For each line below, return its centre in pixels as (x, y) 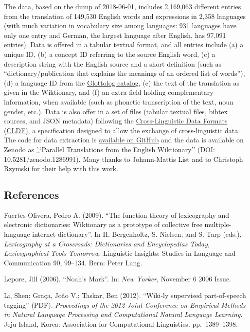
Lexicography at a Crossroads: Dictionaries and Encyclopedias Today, (107, 243)
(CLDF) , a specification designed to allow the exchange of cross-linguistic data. (122, 130)
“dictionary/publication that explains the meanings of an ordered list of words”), (125, 73)
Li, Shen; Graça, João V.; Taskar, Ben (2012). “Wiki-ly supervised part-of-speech (125, 295)
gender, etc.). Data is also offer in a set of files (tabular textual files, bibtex (116, 111)
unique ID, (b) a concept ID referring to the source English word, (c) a (110, 54)
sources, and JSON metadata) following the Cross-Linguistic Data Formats (116, 121)
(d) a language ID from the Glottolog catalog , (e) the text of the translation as (122, 82)
